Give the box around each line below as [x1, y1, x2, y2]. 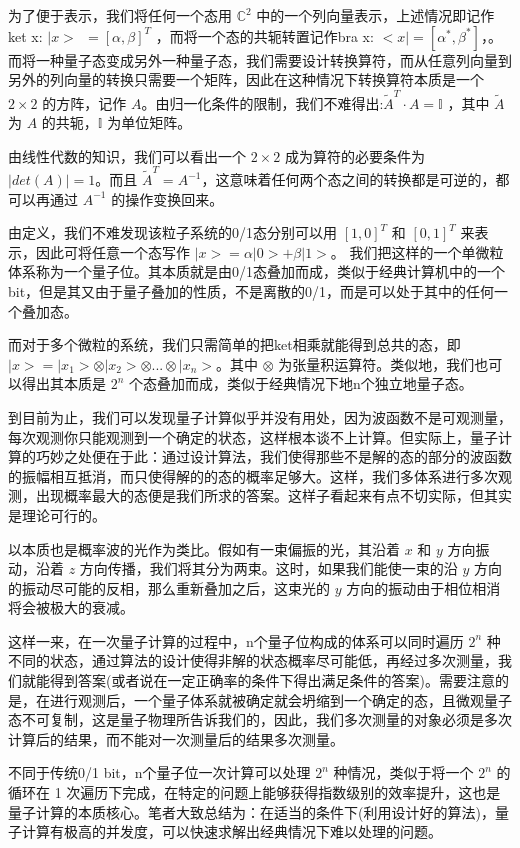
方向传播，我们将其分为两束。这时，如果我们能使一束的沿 [79, 558, 458, 579]
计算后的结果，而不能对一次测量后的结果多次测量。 [8, 728, 344, 749]
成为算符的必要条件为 [284, 145, 425, 166]
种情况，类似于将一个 [333, 762, 474, 783]
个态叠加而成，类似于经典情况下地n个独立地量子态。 [129, 373, 473, 394]
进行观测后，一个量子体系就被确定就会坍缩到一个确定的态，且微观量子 [49, 689, 512, 710]
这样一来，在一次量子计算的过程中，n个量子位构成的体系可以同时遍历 [8, 630, 464, 651]
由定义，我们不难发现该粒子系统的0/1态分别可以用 [8, 222, 337, 243]
